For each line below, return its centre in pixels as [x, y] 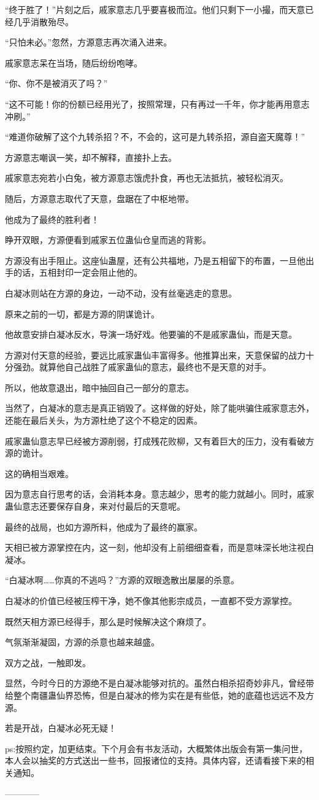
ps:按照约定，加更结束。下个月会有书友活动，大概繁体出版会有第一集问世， [156, 748]
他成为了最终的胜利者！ [52, 219]
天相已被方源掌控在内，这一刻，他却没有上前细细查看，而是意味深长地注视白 [159, 547]
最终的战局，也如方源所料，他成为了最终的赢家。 [104, 526]
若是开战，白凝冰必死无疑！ [61, 728]
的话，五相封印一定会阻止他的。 [78, 272]
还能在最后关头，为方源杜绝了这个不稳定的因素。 [104, 420]
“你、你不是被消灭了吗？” [56, 83]
